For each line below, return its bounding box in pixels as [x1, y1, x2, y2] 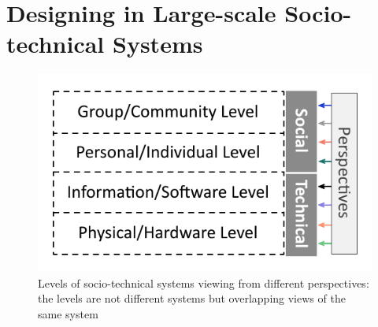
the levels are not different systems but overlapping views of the [38, 290, 346, 307]
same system [38, 305, 98, 321]
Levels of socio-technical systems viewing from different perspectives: [38, 274, 369, 291]
